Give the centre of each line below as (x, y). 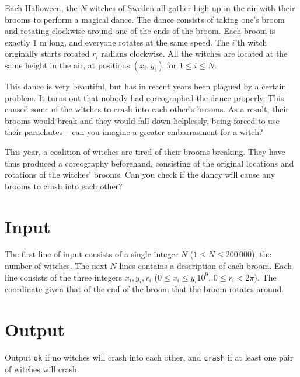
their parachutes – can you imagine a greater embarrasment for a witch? (134, 132)
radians (114, 55)
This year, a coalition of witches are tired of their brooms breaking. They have (145, 151)
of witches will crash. (42, 369)
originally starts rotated (47, 53)
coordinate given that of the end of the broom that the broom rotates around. (144, 289)
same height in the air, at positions (67, 65)
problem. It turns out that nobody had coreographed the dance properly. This (144, 97)
